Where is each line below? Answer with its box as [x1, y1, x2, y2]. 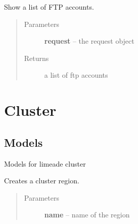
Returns [24, 52, 49, 63]
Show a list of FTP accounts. [4, 2, 94, 12]
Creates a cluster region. [4, 175, 79, 186]
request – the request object [44, 36, 134, 46]
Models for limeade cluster [4, 158, 86, 169]
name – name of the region [44, 209, 130, 220]
